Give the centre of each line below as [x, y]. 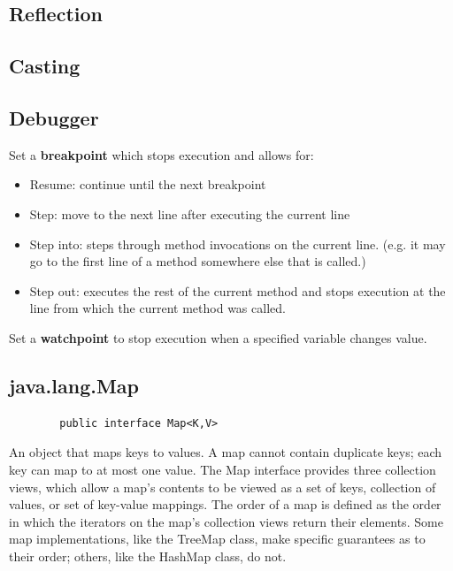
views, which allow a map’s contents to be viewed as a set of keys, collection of [223, 487]
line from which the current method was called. [157, 308]
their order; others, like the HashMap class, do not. [148, 556]
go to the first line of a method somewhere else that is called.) [198, 261]
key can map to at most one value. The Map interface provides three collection [223, 469]
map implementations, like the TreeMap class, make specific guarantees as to [217, 539]
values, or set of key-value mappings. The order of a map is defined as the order [225, 504]
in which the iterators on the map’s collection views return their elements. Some [226, 521]
